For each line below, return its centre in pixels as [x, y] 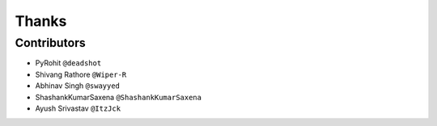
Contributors [51, 43]
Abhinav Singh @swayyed [78, 86]
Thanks [41, 21]
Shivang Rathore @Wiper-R [81, 74]
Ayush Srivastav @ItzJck [78, 108]
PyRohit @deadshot [68, 63]
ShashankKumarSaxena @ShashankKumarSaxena [119, 97]
